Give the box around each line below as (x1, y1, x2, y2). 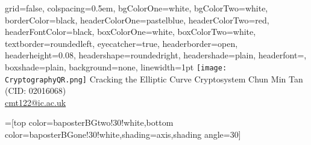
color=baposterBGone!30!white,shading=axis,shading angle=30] (5, 128, 241, 141)
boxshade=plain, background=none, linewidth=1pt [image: (5, 60, 227, 73)
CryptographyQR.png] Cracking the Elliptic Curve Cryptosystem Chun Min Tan (5, 72, 303, 85)
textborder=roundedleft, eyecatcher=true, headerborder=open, (5, 37, 238, 49)
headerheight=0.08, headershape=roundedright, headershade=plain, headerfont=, (5, 49, 307, 61)
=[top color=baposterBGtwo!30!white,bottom (5, 116, 174, 129)
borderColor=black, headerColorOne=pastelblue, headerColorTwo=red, (5, 13, 269, 26)
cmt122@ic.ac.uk (5, 96, 66, 108)
